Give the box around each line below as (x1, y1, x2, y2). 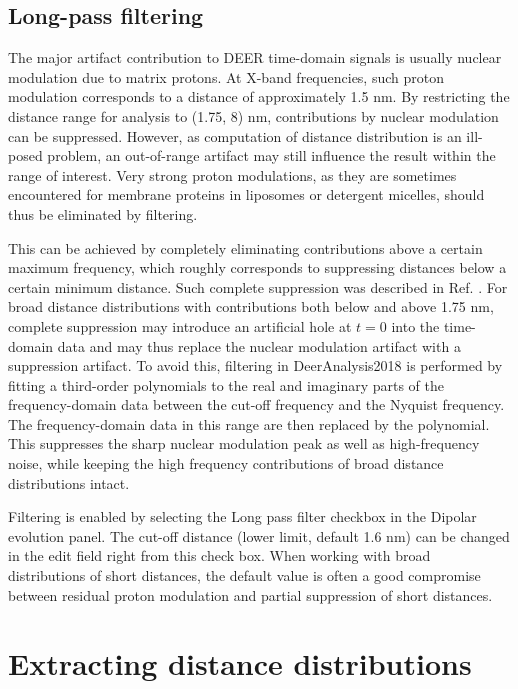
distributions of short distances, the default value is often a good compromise (8, 565, 481, 586)
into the (391, 315, 440, 336)
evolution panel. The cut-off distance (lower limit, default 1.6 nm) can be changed (8, 525, 510, 546)
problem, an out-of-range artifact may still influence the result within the (47, 145, 496, 166)
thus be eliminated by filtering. (8, 203, 198, 224)
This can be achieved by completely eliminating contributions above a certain (8, 237, 483, 258)
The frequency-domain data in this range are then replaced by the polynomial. (8, 413, 490, 434)
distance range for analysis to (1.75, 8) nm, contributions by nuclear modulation (8, 105, 499, 126)
